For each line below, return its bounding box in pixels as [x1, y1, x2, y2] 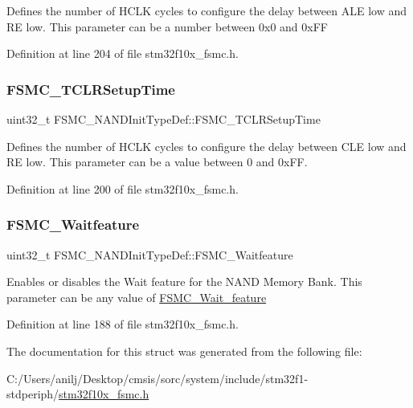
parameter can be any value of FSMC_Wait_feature [6, 288, 267, 305]
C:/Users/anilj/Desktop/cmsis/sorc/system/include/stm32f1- [6, 369, 309, 386]
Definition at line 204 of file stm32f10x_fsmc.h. [6, 45, 239, 62]
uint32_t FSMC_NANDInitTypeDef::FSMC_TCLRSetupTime [6, 111, 321, 127]
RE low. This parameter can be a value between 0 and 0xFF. [6, 153, 308, 170]
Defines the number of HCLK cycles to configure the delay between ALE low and [6, 2, 407, 18]
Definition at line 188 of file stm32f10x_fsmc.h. [6, 316, 239, 333]
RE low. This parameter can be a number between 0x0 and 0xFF [6, 18, 328, 35]
